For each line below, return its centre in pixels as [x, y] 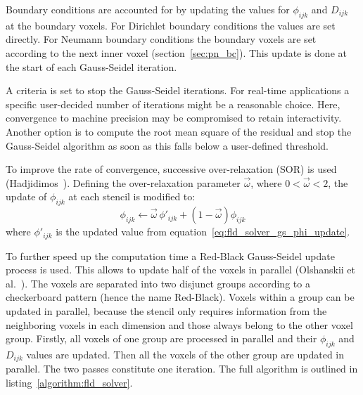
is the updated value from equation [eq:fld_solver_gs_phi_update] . [203, 232]
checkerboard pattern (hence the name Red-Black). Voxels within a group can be [180, 297]
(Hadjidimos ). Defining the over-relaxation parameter [123, 182]
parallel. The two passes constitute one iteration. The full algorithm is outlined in [182, 369]
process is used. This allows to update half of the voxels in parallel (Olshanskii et [180, 270]
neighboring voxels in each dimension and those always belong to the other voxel [179, 324]
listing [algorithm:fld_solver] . [69, 382]
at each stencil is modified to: [132, 196]
